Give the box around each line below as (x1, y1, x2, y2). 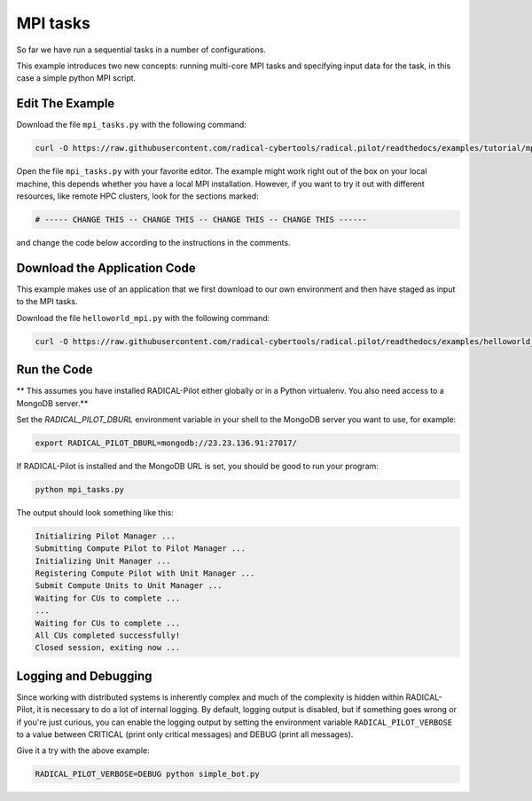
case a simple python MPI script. (16, 73, 137, 83)
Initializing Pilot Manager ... (35, 530, 176, 541)
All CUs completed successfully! (35, 630, 181, 640)
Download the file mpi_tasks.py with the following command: (16, 120, 247, 130)
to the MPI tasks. (16, 296, 79, 307)
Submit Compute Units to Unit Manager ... (35, 581, 223, 591)
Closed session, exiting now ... (35, 643, 181, 653)
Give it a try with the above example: (16, 745, 150, 756)
